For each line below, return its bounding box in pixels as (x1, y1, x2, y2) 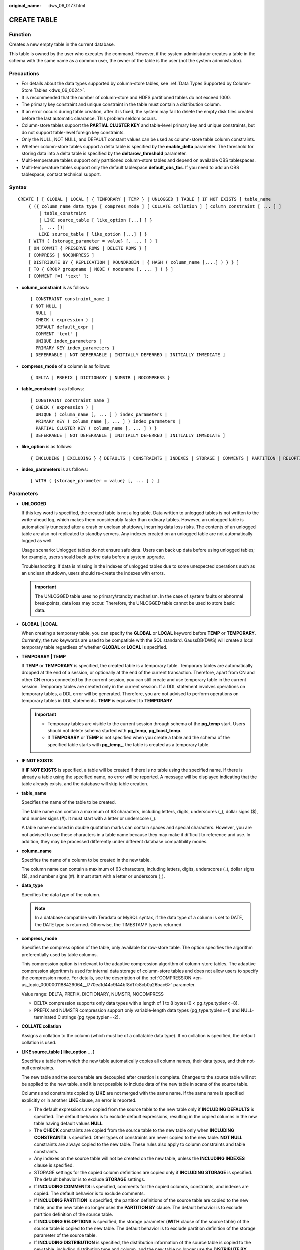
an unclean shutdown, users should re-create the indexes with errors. (21, 570, 165, 576)
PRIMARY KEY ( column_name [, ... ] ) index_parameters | (35, 419, 181, 424)
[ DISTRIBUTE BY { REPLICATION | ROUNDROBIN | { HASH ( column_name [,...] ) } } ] (28, 259, 240, 265)
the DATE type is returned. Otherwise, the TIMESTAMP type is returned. (35, 921, 183, 927)
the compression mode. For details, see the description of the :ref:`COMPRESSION (21, 975, 192, 981)
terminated (34, 1014, 57, 1020)
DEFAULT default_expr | (35, 324, 94, 330)
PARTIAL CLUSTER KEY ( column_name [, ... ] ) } (35, 425, 157, 431)
